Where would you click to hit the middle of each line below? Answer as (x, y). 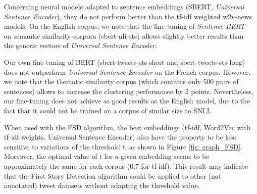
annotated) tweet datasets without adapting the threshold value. (102, 185)
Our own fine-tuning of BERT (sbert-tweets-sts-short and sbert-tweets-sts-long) (125, 62)
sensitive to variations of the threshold (62, 146)
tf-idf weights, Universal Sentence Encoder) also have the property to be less (120, 137)
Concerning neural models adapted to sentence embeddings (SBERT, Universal (124, 6)
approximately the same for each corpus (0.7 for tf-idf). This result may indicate (126, 166)
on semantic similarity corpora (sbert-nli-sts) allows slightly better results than (124, 35)
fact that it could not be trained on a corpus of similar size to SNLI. (108, 110)
